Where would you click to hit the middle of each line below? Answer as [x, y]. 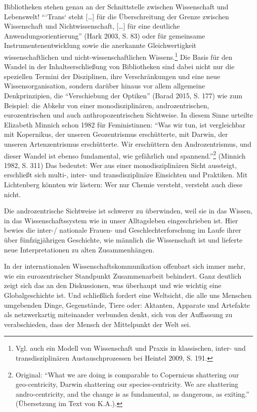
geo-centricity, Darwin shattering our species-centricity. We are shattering [127, 384]
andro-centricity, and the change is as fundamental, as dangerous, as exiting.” [132, 393]
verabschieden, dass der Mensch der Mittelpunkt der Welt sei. [98, 324]
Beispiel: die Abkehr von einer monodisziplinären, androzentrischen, [107, 105]
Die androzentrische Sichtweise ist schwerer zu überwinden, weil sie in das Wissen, [128, 211]
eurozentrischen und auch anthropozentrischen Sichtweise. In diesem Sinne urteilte [128, 115]
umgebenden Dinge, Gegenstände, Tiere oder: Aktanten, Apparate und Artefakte [127, 305]
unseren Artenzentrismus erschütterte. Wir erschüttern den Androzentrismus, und [128, 144]
